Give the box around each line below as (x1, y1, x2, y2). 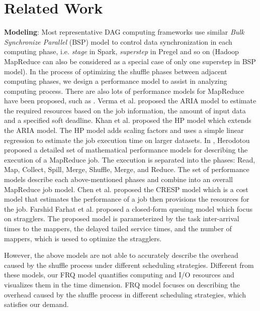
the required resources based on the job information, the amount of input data (4, 105, 246, 115)
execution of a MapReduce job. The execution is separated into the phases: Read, (4, 154, 255, 165)
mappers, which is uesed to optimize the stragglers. (4, 233, 162, 243)
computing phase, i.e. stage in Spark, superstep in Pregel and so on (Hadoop (4, 46, 239, 57)
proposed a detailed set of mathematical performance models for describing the (4, 144, 248, 155)
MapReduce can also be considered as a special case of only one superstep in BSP (4, 56, 256, 66)
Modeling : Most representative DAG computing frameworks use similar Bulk (4, 27, 244, 37)
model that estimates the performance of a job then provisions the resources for (4, 194, 249, 204)
